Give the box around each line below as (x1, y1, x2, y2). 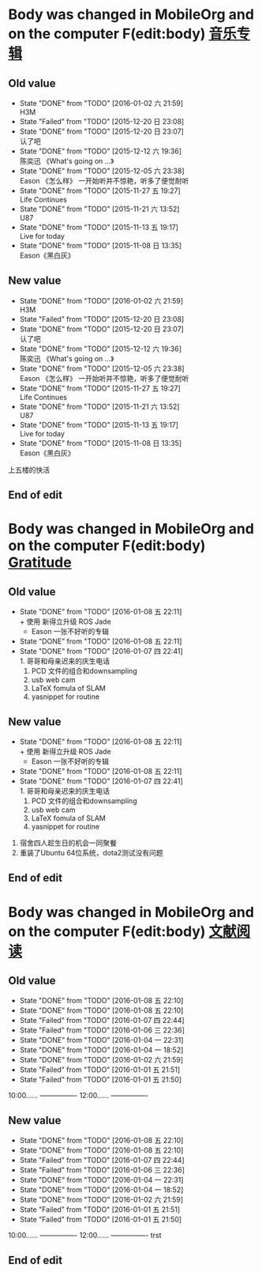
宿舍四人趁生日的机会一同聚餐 (19, 838, 117, 847)
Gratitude (8, 553, 73, 572)
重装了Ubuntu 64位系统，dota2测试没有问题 (19, 848, 163, 858)
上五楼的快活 (8, 465, 50, 474)
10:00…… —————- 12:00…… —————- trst (8, 1231, 162, 1240)
